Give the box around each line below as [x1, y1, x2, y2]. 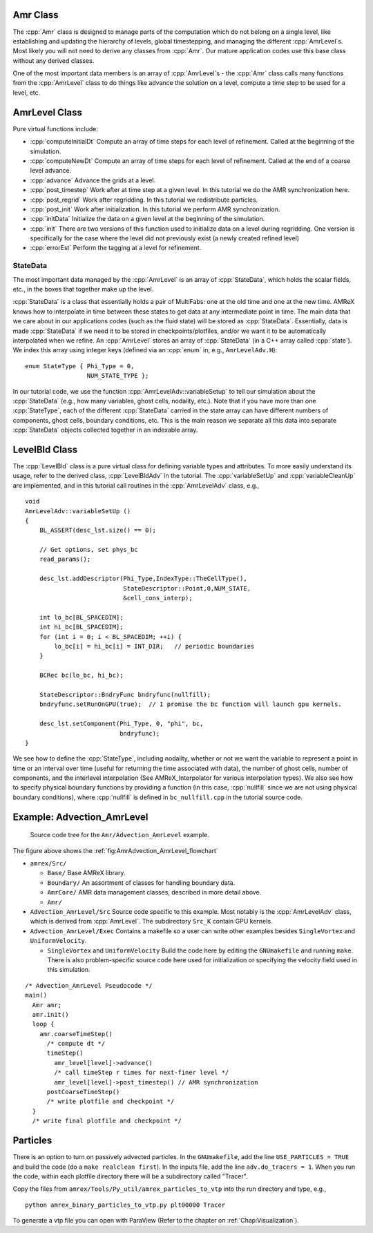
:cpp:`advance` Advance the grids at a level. [30, 176, 155, 184]
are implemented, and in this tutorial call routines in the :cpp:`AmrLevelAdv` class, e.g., [12, 481, 260, 490]
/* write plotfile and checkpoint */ [46, 1098, 175, 1105]
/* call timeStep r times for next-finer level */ [54, 1069, 229, 1077]
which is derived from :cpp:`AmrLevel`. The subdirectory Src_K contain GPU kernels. [30, 917, 273, 926]
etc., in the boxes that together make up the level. [12, 285, 154, 293]
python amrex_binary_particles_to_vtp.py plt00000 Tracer [25, 1201, 226, 1209]
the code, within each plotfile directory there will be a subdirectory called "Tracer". [12, 1172, 248, 1181]
